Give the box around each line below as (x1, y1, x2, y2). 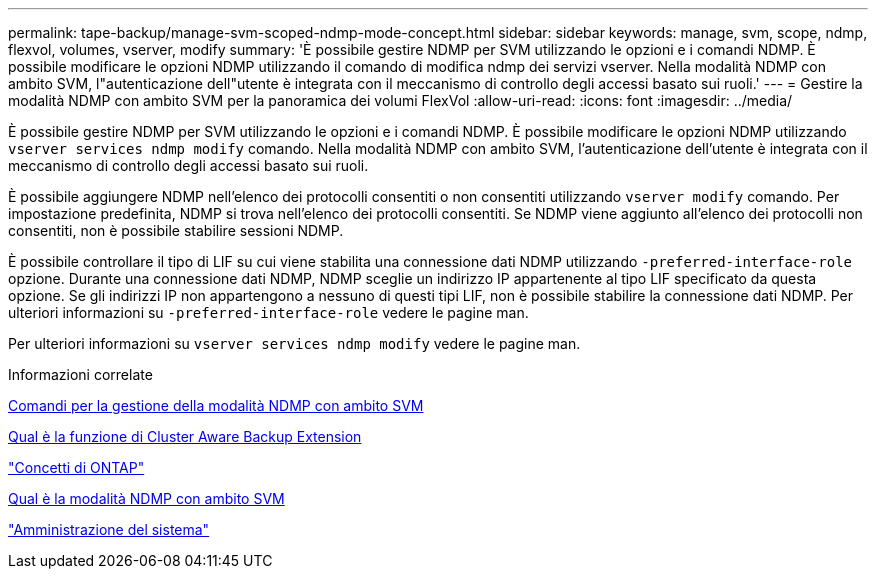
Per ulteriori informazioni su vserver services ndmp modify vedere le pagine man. (8, 335, 581, 352)
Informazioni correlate (8, 366, 153, 383)
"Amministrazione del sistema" (8, 521, 210, 538)
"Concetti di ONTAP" (8, 459, 145, 476)
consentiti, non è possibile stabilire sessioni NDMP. (8, 222, 344, 239)
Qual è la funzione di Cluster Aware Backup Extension (8, 428, 362, 445)
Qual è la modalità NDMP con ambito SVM (8, 490, 285, 507)
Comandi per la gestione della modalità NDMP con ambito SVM (8, 397, 424, 414)
